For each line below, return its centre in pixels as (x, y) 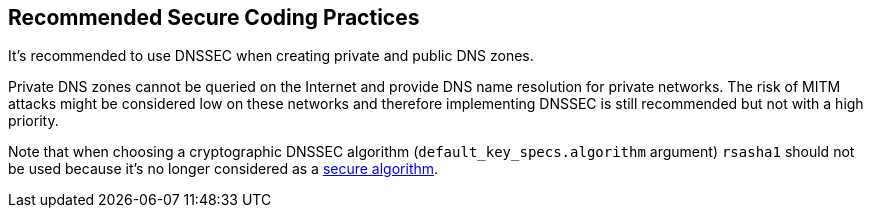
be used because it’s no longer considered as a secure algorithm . (223, 169)
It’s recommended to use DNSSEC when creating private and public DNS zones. (271, 56)
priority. (33, 121)
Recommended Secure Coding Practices (214, 17)
